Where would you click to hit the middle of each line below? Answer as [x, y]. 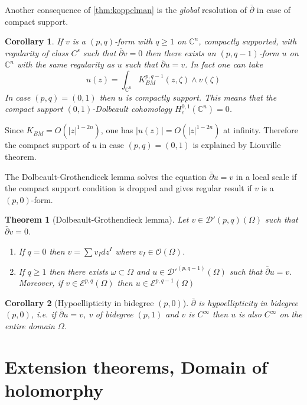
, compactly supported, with [248, 41]
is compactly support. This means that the [201, 97]
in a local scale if [266, 176]
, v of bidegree [108, 314]
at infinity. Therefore [261, 130]
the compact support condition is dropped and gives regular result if [128, 188]
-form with [133, 41]
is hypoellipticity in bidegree [249, 302]
